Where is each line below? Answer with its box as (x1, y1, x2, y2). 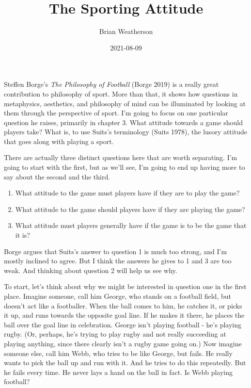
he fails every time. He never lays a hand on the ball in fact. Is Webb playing (4, 367, 233, 377)
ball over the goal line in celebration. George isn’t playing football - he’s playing (4, 319, 242, 329)
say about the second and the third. (4, 171, 110, 181)
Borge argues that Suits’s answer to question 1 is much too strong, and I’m (4, 246, 227, 256)
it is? (15, 230, 30, 240)
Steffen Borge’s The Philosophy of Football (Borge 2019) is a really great (4, 79, 219, 89)
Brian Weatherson (99, 26, 153, 36)
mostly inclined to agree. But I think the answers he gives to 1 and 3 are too (4, 256, 232, 266)
